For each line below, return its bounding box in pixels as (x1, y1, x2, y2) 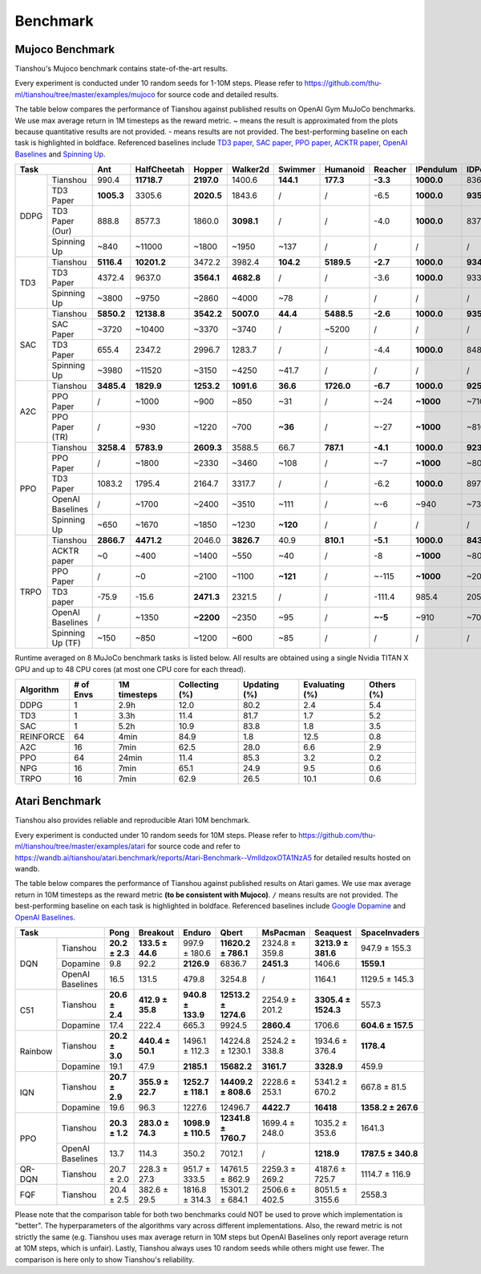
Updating (243, 678, 280, 690)
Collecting (178, 678, 220, 690)
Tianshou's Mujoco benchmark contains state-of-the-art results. (14, 64, 228, 74)
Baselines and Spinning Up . (14, 149, 106, 159)
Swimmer (277, 164, 316, 176)
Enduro (183, 927, 212, 938)
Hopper (193, 164, 224, 176)
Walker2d (231, 164, 270, 176)
